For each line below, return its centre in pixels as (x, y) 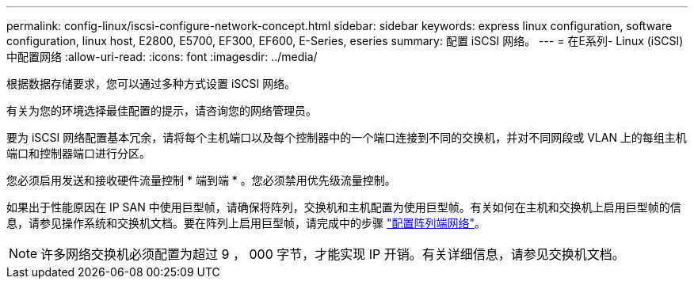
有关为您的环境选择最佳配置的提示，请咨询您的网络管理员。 (162, 110)
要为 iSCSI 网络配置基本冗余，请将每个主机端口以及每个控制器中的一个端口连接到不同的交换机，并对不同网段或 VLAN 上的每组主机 (347, 137)
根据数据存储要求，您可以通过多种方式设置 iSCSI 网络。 (151, 84)
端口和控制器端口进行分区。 (78, 153)
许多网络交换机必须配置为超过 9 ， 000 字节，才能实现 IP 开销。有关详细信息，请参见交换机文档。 (333, 254)
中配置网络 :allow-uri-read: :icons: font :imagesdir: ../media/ (162, 57)
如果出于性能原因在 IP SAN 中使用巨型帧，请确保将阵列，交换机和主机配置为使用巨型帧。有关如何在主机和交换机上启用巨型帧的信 (344, 207)
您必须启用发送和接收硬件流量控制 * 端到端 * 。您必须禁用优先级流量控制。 (201, 180)
